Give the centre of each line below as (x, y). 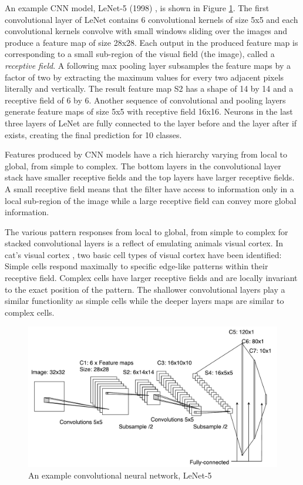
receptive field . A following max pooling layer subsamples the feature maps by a (148, 65)
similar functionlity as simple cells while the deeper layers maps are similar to (144, 301)
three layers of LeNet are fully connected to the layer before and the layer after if (151, 123)
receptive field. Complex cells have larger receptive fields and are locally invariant (151, 278)
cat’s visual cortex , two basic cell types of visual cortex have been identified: (143, 254)
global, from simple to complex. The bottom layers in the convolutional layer (143, 165)
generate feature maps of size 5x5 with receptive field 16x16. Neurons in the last (149, 111)
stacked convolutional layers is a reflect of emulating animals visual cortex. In (144, 243)
